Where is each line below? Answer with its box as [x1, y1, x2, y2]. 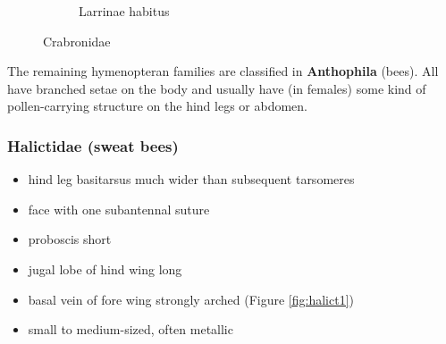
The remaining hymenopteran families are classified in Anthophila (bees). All [7, 62, 439, 80]
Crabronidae [43, 31, 111, 50]
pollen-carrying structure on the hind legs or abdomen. [7, 96, 307, 115]
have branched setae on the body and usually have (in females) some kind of [7, 79, 426, 97]
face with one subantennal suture [28, 199, 210, 218]
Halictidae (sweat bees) [7, 134, 179, 156]
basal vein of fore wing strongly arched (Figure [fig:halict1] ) [28, 289, 354, 308]
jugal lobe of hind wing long [28, 259, 182, 278]
